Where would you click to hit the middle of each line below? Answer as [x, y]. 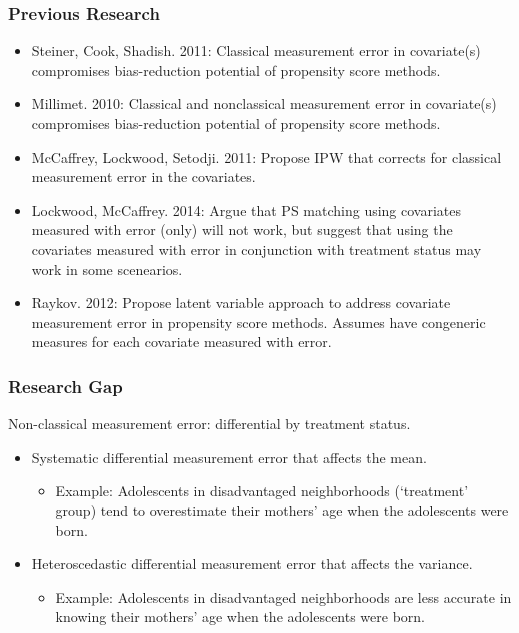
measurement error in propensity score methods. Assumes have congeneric [258, 321]
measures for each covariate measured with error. [181, 341]
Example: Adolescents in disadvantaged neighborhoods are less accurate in [283, 596]
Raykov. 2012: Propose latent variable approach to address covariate [241, 302]
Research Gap [65, 385]
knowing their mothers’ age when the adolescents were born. [240, 616]
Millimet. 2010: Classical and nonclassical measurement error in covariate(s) [264, 103]
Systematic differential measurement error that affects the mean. [229, 456]
